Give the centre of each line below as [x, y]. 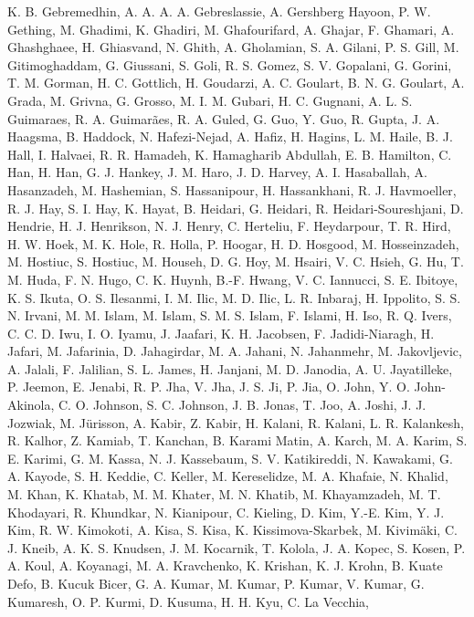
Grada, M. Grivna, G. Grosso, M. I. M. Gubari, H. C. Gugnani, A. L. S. [210, 100]
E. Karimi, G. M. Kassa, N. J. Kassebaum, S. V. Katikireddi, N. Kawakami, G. [230, 458]
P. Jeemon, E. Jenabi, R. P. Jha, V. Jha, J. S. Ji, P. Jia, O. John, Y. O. [209, 387]
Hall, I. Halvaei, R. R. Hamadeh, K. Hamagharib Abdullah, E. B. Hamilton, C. [230, 154]
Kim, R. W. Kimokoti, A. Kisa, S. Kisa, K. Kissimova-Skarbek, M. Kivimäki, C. [232, 530]
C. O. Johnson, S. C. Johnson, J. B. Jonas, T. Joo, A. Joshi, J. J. [242, 405]
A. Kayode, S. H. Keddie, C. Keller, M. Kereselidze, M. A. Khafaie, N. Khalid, [228, 476]
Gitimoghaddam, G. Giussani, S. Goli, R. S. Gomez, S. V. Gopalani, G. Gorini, [230, 64]
